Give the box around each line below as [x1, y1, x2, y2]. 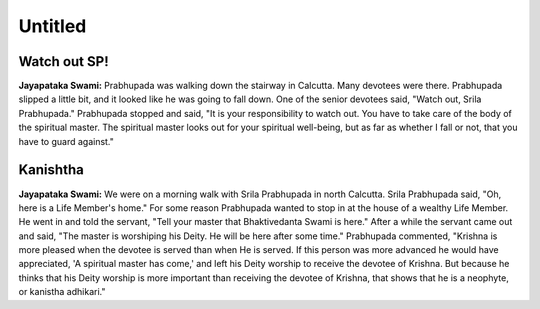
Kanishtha [18, 161, 84, 179]
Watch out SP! [18, 53, 109, 70]
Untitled [18, 15, 87, 37]
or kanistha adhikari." [18, 286, 106, 298]
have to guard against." [18, 135, 115, 147]
